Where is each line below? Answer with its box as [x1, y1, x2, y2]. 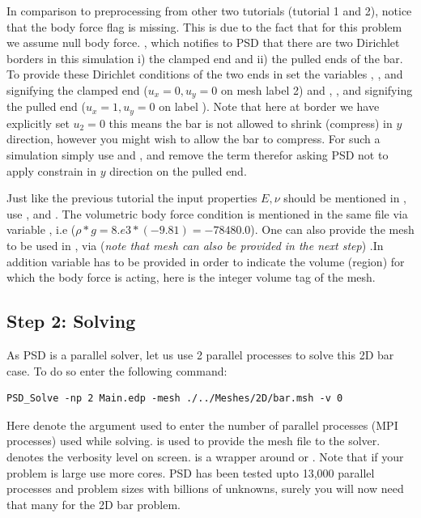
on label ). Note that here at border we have [159, 98, 380, 115]
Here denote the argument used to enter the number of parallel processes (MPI [6, 416, 398, 433]
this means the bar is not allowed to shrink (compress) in [108, 114, 393, 131]
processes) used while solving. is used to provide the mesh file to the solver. [6, 432, 381, 449]
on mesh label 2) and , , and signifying [220, 81, 413, 98]
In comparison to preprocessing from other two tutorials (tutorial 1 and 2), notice [6, 2, 412, 19]
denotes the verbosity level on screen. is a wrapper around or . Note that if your [6, 448, 404, 465]
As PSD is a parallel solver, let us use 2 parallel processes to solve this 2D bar [6, 346, 394, 363]
